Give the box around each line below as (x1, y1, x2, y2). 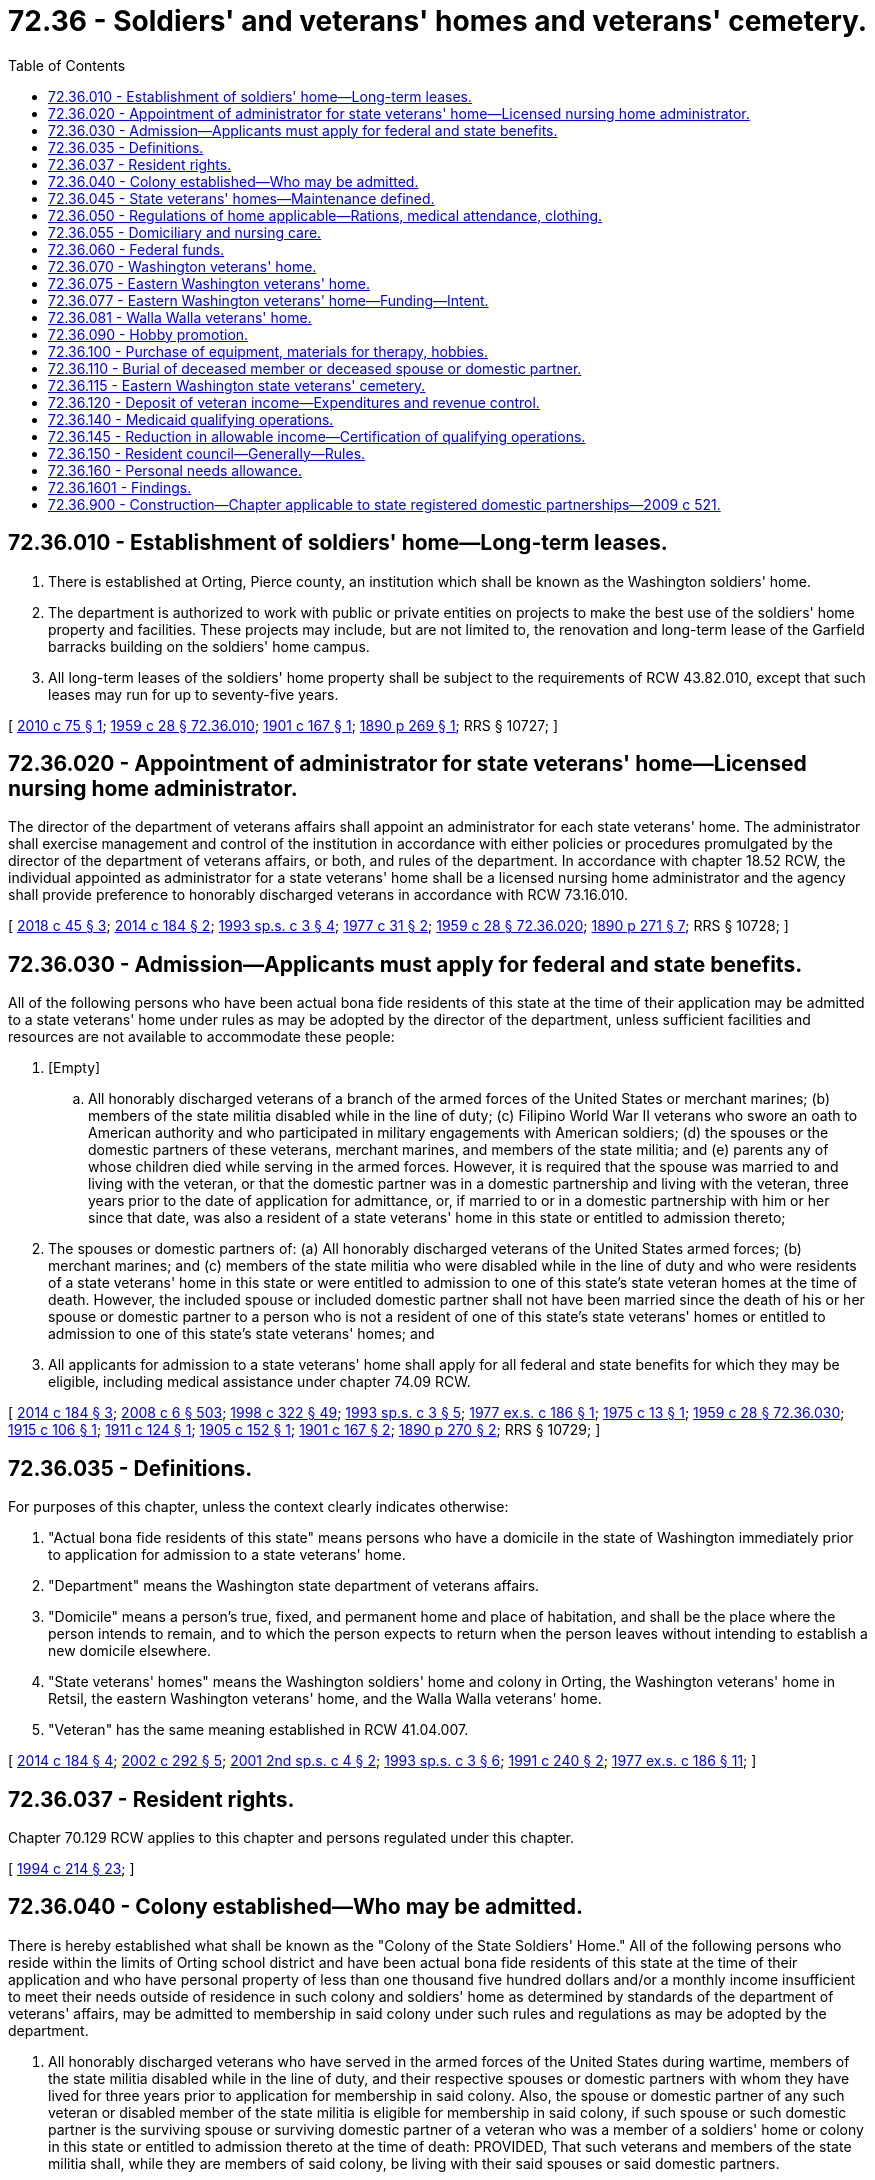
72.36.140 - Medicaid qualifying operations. (48, 410, 334, 428)
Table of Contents (8, 56, 126, 74)
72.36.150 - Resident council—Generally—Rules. (48, 444, 366, 462)
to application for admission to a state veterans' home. (48, 1546, 406, 1564)
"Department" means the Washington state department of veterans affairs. (48, 1577, 540, 1595)
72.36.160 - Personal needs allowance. (48, 461, 302, 479)
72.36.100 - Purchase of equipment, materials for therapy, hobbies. (48, 342, 489, 360)
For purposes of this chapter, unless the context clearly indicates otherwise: (8, 1498, 509, 1516)
